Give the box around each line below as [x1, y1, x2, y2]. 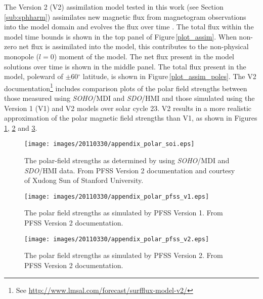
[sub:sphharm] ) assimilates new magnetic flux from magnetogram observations [4, 11, 246, 22]
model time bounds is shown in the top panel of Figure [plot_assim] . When [4, 31, 237, 42]
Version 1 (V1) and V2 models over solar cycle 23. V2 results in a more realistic [4, 102, 252, 113]
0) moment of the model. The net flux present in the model [50, 51, 235, 61]
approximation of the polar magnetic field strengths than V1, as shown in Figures [4, 113, 257, 123]
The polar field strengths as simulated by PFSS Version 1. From [24, 207, 223, 218]
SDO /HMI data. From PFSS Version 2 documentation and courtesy [24, 165, 235, 175]
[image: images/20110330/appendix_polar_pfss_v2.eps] [24, 235, 209, 243]
